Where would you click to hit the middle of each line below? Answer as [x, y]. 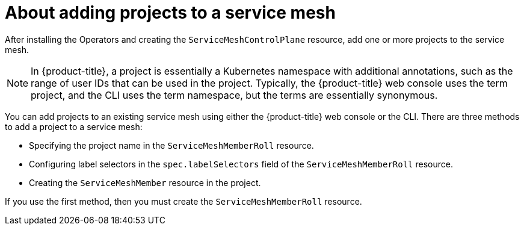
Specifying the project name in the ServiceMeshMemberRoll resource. [171, 145]
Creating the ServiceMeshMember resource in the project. [145, 182]
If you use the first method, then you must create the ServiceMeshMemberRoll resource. [183, 201]
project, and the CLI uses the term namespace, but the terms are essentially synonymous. [234, 95]
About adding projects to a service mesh [170, 13]
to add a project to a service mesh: [74, 126]
